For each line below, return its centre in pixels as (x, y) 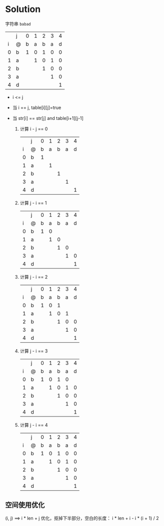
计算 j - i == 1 (33, 203)
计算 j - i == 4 (34, 425)
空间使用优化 (25, 505)
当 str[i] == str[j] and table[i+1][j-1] (48, 118)
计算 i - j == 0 (34, 128)
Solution (23, 9)
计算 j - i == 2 (34, 277)
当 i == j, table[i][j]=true (37, 107)
